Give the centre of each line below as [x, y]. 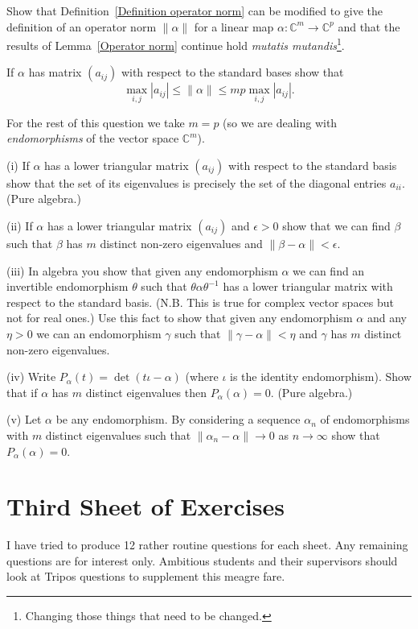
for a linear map [234, 26]
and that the [369, 26]
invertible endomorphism [68, 286]
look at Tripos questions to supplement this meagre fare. [146, 576]
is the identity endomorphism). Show [321, 377]
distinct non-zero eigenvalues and [181, 244]
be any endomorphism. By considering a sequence [178, 419]
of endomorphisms [365, 419]
